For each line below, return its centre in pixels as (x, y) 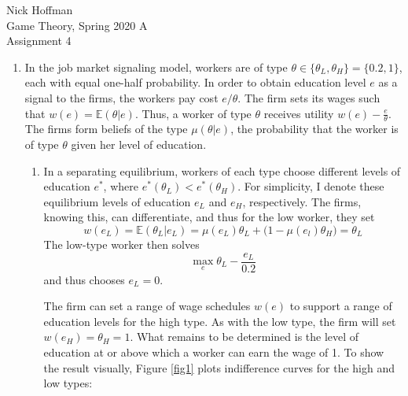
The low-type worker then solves (121, 244)
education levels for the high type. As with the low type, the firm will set (220, 321)
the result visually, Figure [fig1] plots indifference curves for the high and (219, 367)
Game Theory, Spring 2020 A (77, 25)
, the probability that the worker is (314, 129)
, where (121, 186)
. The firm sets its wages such (309, 97)
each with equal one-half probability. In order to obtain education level (195, 82)
